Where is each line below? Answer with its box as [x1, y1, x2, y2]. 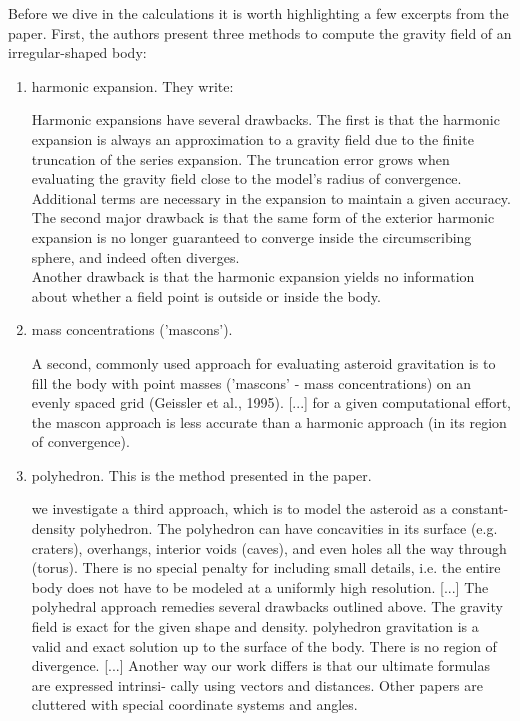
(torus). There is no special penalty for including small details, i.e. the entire [31, 557, 501, 578]
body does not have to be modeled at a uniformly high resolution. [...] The [31, 576, 489, 597]
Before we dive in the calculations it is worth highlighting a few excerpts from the [8, 3, 509, 23]
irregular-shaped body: [8, 42, 147, 63]
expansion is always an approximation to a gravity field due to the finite [31, 128, 474, 149]
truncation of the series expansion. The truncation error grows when [31, 148, 450, 169]
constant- [451, 498, 509, 519]
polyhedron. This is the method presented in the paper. [31, 464, 372, 485]
